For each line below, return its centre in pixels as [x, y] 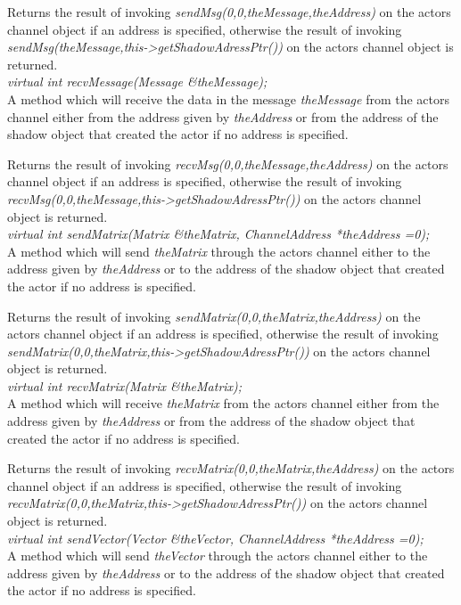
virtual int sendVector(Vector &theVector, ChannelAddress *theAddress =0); [215, 538]
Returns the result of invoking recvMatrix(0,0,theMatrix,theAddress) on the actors [231, 468]
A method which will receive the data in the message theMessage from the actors [229, 98]
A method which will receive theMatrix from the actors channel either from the [223, 403]
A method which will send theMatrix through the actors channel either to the [219, 251]
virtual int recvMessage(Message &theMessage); [137, 82]
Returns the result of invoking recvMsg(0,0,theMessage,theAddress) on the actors [228, 164]
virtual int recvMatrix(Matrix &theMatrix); [125, 385]
